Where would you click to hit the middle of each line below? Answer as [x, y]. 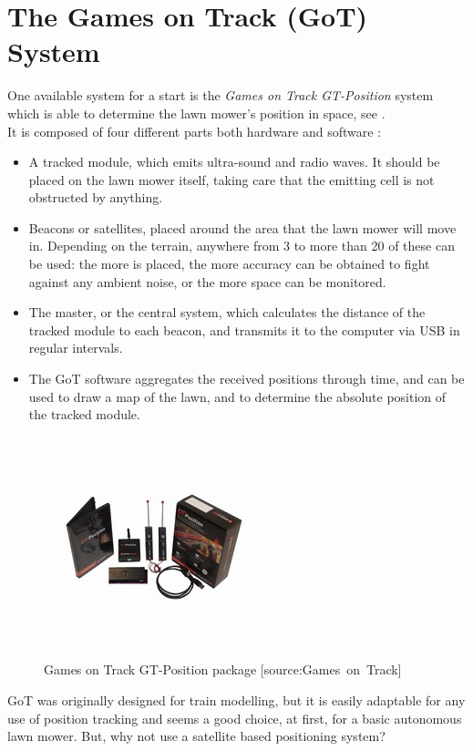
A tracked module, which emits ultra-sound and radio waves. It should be [234, 162]
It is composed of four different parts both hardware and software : [195, 131]
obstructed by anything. [96, 197]
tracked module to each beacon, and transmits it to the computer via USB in [244, 329]
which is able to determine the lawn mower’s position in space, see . [196, 113]
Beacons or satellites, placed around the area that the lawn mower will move [242, 227]
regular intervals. [76, 348]
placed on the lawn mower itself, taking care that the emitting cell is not [231, 179]
